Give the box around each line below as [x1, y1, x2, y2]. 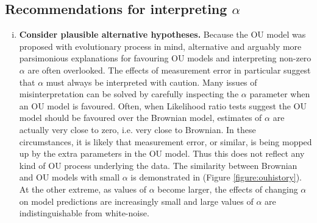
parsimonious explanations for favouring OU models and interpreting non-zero [19, 52, 312, 64]
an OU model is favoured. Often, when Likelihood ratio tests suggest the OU [19, 99, 307, 112]
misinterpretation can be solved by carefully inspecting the [19, 87, 239, 100]
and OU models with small [19, 171, 120, 184]
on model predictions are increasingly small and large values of [19, 194, 254, 207]
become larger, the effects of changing [157, 182, 298, 195]
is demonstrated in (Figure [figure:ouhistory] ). [130, 171, 302, 184]
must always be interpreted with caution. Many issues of [46, 75, 257, 88]
